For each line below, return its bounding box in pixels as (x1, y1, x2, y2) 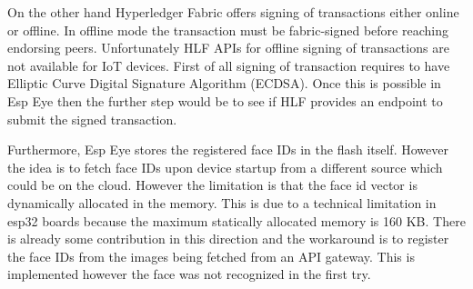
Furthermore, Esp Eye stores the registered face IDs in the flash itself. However (7, 140, 448, 159)
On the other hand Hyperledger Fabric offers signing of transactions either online (7, 3, 459, 21)
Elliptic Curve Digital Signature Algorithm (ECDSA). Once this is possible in (7, 74, 441, 93)
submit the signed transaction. (7, 109, 177, 128)
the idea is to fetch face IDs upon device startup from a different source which (7, 157, 443, 176)
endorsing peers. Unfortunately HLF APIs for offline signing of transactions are (7, 38, 449, 57)
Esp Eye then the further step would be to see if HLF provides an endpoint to (7, 91, 443, 110)
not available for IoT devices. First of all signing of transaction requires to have (7, 55, 450, 75)
